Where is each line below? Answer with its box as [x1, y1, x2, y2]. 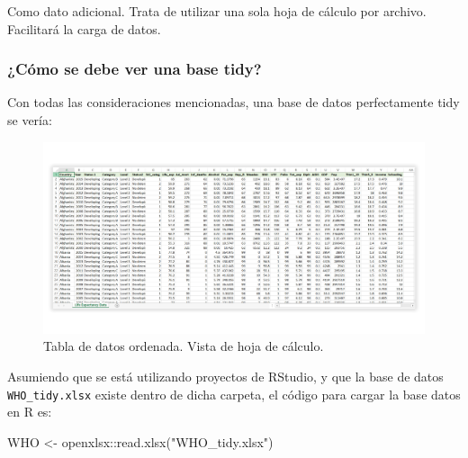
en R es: [7, 402, 52, 421]
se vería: [7, 111, 52, 129]
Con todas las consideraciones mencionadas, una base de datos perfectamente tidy [7, 93, 460, 112]
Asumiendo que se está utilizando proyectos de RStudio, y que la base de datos [7, 367, 444, 386]
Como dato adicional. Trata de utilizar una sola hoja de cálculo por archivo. [7, 2, 427, 20]
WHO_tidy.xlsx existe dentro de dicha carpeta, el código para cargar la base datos [7, 384, 461, 403]
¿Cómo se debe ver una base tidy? [7, 58, 262, 80]
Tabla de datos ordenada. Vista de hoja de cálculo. [43, 337, 324, 355]
